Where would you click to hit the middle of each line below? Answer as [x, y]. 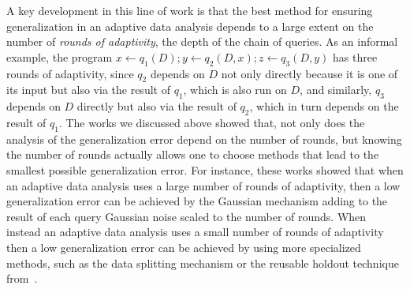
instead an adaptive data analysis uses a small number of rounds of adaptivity [195, 232]
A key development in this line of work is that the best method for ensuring [190, 10]
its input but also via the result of [88, 90]
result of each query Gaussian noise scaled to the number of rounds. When [186, 216]
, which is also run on [235, 90]
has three [355, 56]
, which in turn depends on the [324, 106]
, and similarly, [336, 90]
